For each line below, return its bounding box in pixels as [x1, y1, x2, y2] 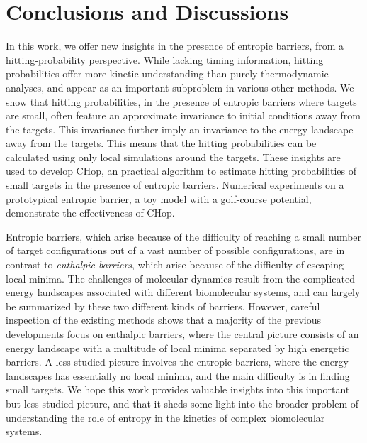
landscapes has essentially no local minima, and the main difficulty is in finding [6, 368, 350, 383]
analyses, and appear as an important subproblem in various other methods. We [6, 80, 354, 94]
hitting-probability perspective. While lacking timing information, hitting [6, 52, 324, 67]
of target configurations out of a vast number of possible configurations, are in [6, 243, 345, 258]
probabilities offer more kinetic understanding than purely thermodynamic [6, 66, 329, 81]
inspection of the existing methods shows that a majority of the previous [6, 312, 322, 327]
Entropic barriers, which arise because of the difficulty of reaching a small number [6, 229, 362, 244]
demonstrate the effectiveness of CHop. [6, 205, 175, 220]
